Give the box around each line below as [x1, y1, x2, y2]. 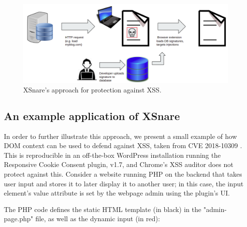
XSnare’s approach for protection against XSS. [23, 84, 161, 94]
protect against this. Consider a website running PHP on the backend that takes [4, 168, 242, 179]
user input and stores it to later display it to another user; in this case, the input [4, 178, 244, 188]
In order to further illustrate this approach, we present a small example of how [4, 131, 237, 141]
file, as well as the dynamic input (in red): [35, 213, 160, 224]
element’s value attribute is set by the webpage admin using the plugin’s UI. [4, 188, 230, 198]
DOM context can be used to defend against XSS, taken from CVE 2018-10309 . [4, 140, 242, 151]
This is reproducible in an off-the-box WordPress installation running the [4, 150, 221, 160]
